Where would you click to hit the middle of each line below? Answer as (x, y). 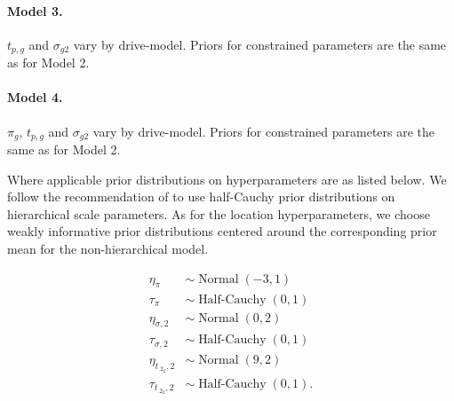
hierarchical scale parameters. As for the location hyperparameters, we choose (219, 213)
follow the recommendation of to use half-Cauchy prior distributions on (201, 197)
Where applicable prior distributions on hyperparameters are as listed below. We (227, 179)
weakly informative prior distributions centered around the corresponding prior (222, 231)
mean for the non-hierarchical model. (108, 249)
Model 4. (35, 97)
